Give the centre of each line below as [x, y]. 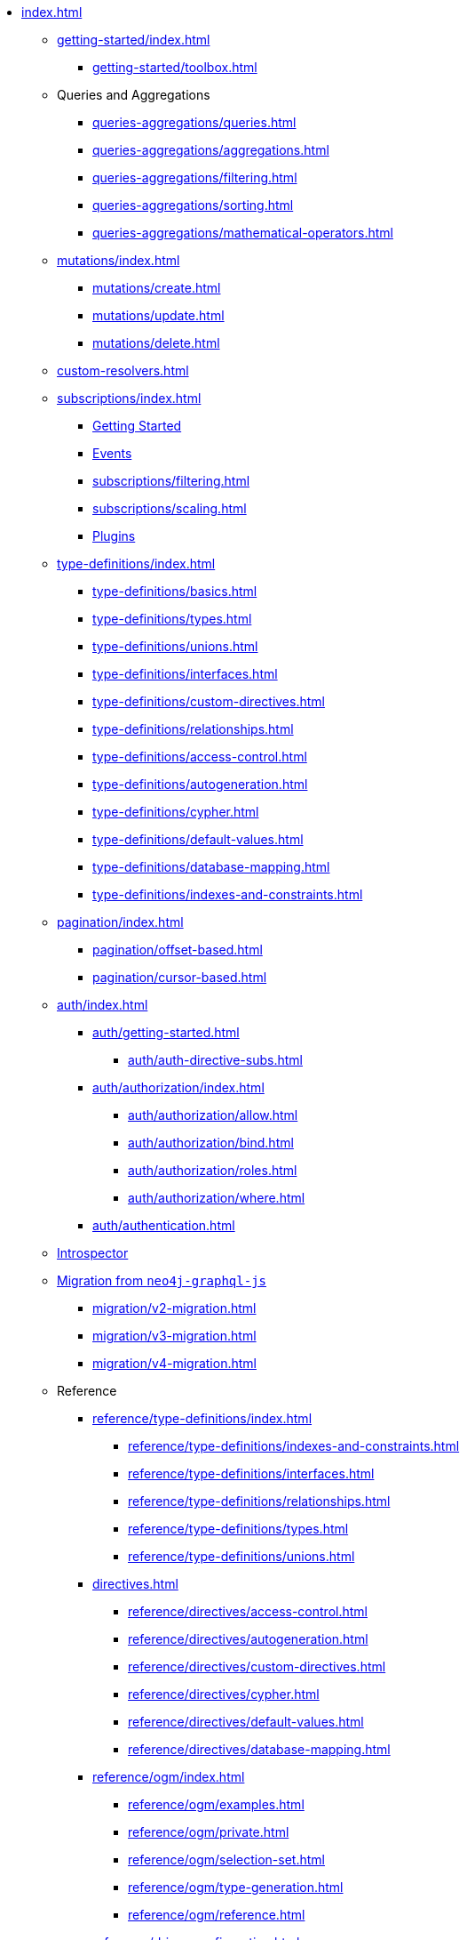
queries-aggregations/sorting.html [193, 205]
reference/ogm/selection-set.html [226, 1860]
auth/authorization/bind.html [211, 1143]
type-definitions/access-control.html [200, 757]
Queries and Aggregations [134, 95]
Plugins [114, 536]
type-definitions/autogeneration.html [200, 784]
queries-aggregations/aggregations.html [211, 150]
